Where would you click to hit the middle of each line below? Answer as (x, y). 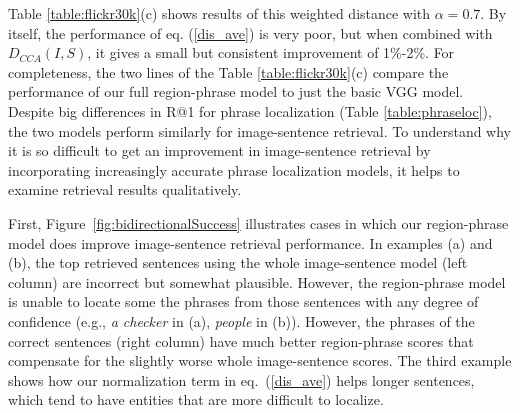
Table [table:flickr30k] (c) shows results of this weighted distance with (219, 13)
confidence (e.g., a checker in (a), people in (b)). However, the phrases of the (241, 320)
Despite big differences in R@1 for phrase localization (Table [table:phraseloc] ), (250, 110)
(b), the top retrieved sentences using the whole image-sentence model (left (238, 262)
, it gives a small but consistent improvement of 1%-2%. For (271, 52)
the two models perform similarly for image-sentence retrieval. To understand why (260, 130)
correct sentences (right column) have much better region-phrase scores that (241, 340)
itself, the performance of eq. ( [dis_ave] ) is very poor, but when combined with (250, 32)
